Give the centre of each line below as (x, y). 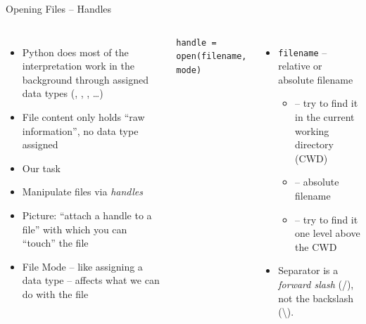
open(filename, (212, 57)
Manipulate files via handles (82, 192)
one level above (328, 233)
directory (314, 144)
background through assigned (85, 79)
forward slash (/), (316, 284)
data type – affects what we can (91, 280)
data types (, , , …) (63, 93)
